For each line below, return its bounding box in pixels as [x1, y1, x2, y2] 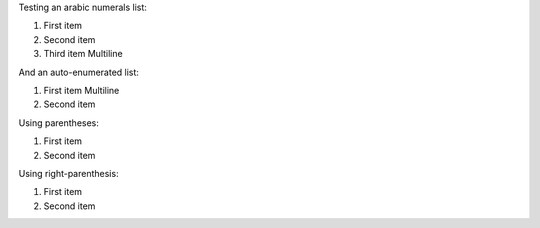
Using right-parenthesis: [18, 167, 119, 179]
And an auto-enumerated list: [18, 66, 140, 78]
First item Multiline [43, 84, 120, 96]
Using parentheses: [18, 116, 100, 129]
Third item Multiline [43, 48, 124, 60]
